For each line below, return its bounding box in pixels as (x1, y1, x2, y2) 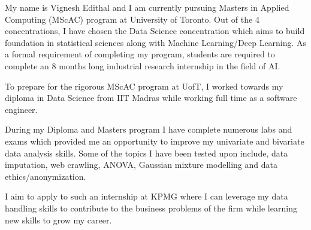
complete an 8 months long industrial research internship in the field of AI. (5, 59, 280, 72)
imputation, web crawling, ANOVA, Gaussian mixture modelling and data (5, 158, 277, 171)
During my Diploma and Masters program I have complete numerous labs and (5, 123, 292, 136)
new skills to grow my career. (5, 213, 112, 226)
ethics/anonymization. (5, 170, 86, 182)
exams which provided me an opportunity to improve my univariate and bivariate (5, 134, 304, 147)
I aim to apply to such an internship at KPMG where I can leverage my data (5, 190, 288, 203)
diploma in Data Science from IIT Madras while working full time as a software (5, 91, 297, 104)
